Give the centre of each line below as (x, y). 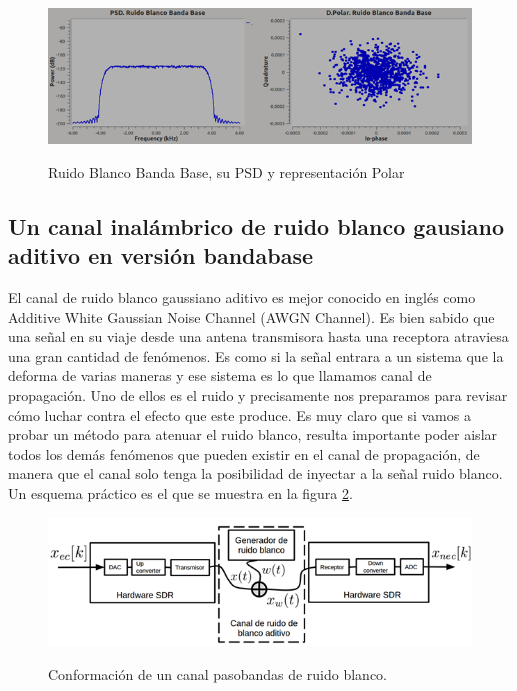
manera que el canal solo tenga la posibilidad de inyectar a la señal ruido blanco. (255, 473)
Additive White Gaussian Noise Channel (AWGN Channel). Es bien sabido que (251, 316)
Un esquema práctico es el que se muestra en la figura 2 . (180, 492)
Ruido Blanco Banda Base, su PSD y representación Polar (226, 171)
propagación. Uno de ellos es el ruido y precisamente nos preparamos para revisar (258, 394)
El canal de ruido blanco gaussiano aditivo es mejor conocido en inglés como (242, 297)
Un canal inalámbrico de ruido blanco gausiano (256, 225)
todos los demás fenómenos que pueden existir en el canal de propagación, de (244, 453)
